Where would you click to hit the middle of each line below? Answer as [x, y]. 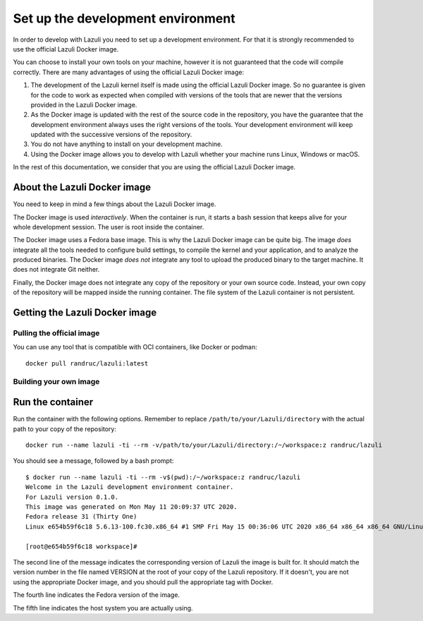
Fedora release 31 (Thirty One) [81, 517]
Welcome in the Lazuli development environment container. [130, 487]
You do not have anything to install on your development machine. [127, 144]
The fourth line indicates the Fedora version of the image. [96, 595]
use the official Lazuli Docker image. [66, 49]
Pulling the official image [56, 333]
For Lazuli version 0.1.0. [72, 497]
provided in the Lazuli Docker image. [84, 104]
